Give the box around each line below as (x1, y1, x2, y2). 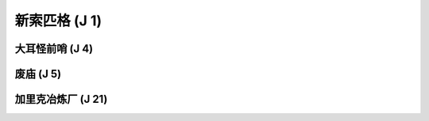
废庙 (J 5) (14, 67, 62, 81)
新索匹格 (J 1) (14, 12, 102, 29)
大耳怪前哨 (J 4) (14, 42, 94, 55)
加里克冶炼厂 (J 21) (14, 93, 108, 106)
